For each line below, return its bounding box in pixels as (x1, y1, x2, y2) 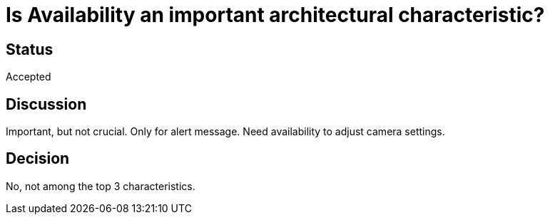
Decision (6, 150, 70, 168)
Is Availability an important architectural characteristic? (6, 3, 545, 27)
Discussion (6, 95, 87, 113)
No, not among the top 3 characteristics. (6, 179, 195, 192)
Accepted (6, 70, 51, 83)
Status (6, 40, 54, 58)
